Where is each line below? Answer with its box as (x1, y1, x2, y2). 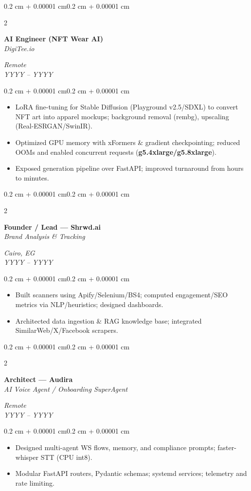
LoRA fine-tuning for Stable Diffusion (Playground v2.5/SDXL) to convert (15, 102, 238, 112)
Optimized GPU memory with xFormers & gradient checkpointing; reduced (15, 137, 240, 147)
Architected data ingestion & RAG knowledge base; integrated (15, 315, 202, 326)
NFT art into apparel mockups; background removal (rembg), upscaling (15, 111, 229, 121)
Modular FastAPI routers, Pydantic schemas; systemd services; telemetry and (15, 468, 247, 478)
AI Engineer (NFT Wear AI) (4, 34, 103, 44)
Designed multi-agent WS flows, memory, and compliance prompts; (15, 442, 215, 452)
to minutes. (15, 172, 49, 182)
